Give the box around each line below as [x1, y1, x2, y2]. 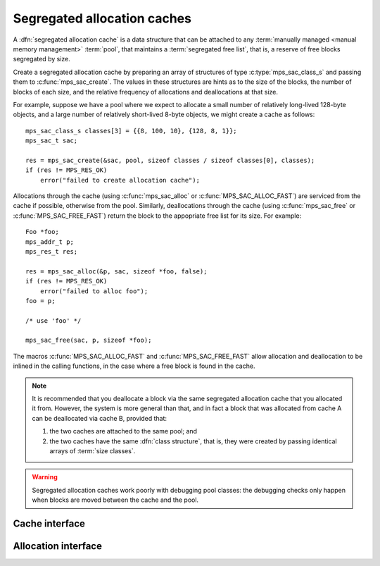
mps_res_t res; [25, 247, 78, 255]
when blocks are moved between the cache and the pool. [32, 496, 199, 504]
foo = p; [25, 297, 56, 304]
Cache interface [13, 517, 86, 529]
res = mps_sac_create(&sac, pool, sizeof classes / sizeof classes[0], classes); [25, 156, 315, 164]
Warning [32, 473, 58, 481]
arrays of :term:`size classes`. [49, 447, 136, 455]
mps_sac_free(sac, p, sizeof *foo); [25, 336, 152, 345]
